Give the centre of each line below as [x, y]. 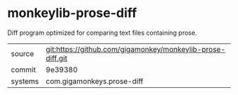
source [22, 53]
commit [23, 69]
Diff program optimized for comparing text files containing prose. [102, 33]
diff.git [56, 58]
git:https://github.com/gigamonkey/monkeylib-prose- [136, 49]
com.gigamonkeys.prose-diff [95, 81]
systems [25, 81]
